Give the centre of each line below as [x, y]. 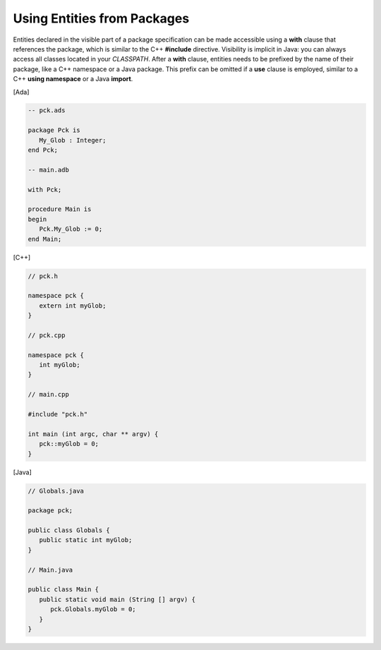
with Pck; [45, 189]
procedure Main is [60, 209]
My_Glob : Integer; [73, 140]
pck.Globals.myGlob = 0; [93, 609]
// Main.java [50, 570]
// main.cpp [49, 395]
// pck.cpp [47, 335]
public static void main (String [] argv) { [117, 599]
